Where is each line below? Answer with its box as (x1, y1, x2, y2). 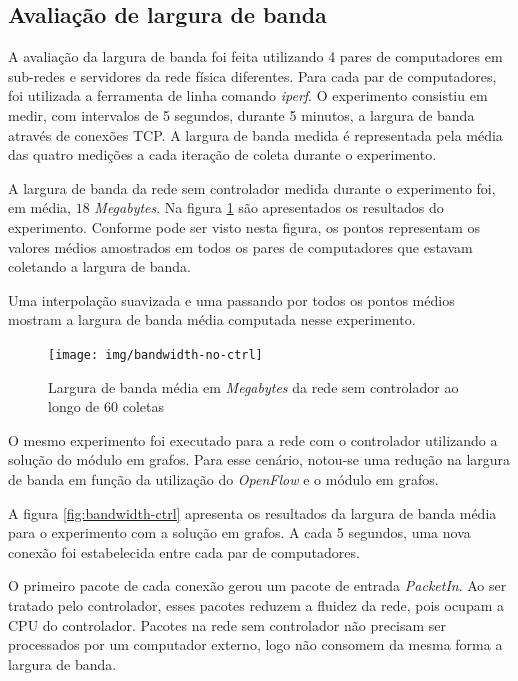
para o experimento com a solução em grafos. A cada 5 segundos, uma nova (8, 522, 471, 543)
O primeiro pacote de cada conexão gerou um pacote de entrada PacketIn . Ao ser (8, 575, 507, 596)
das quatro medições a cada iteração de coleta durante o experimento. (8, 144, 437, 165)
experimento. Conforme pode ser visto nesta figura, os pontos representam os (8, 216, 481, 237)
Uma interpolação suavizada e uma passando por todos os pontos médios (8, 289, 455, 310)
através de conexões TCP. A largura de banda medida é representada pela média (8, 124, 503, 145)
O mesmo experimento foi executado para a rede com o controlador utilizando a (8, 429, 498, 450)
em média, (8, 197, 71, 218)
